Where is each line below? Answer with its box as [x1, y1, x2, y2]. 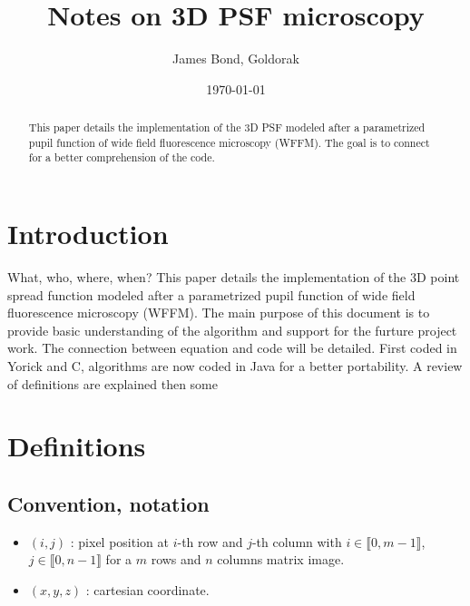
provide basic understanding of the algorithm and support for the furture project [7, 320, 457, 339]
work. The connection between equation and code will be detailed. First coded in [7, 338, 457, 357]
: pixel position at [70, 532, 169, 551]
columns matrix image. [217, 550, 345, 569]
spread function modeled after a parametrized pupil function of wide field [7, 285, 416, 304]
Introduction [7, 215, 169, 252]
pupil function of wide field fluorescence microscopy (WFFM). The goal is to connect [28, 134, 430, 150]
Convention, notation [7, 489, 210, 517]
